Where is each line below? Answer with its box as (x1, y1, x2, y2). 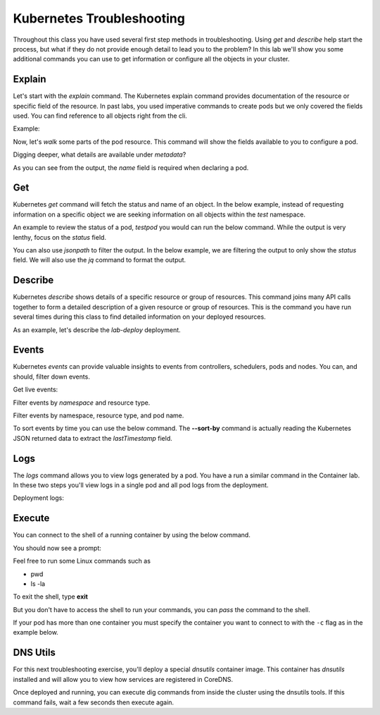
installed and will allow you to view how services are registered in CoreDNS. (13, 675, 234, 683)
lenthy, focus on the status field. (13, 233, 107, 241)
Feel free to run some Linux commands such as (13, 557, 151, 566)
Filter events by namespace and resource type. (13, 398, 151, 407)
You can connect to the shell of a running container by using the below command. (13, 531, 251, 539)
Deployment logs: (13, 494, 65, 502)
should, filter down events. (13, 372, 91, 381)
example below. (13, 628, 59, 637)
